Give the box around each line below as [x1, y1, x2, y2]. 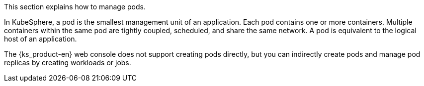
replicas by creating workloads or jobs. [4, 58, 131, 67]
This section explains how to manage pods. [4, 2, 146, 11]
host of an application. [4, 35, 77, 43]
